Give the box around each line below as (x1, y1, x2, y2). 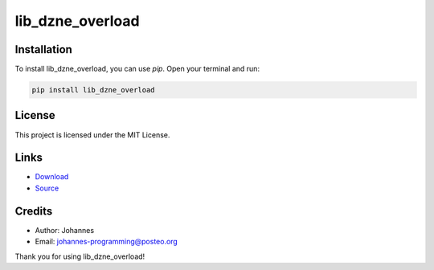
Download (35, 172, 69, 182)
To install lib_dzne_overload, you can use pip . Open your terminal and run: (14, 64, 260, 74)
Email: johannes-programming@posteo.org (35, 237, 178, 247)
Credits (14, 204, 53, 218)
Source (35, 183, 59, 193)
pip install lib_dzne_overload (31, 85, 156, 95)
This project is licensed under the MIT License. (14, 129, 170, 140)
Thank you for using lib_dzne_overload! (14, 252, 145, 261)
